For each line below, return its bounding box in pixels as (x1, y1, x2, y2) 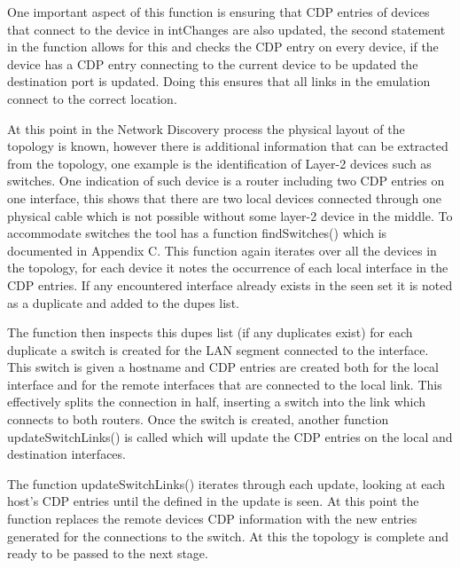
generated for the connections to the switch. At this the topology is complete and (7, 526, 449, 545)
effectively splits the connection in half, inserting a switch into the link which (7, 392, 426, 411)
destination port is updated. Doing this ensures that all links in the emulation (7, 72, 431, 91)
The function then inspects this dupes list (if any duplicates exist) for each (7, 323, 413, 342)
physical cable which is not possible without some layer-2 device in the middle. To (7, 206, 453, 225)
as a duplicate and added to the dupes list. (7, 293, 239, 312)
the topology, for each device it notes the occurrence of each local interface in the (7, 258, 448, 277)
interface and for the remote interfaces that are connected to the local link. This (7, 375, 442, 393)
